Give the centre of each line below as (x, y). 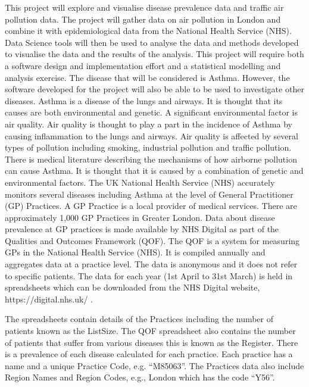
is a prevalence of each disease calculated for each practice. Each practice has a (149, 354)
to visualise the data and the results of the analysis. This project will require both (154, 54)
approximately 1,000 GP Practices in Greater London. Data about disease (140, 217)
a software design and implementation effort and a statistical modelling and (143, 65)
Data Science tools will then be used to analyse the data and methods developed (152, 42)
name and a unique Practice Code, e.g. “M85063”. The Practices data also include (154, 365)
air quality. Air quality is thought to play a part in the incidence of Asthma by (149, 124)
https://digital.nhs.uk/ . (49, 299)
